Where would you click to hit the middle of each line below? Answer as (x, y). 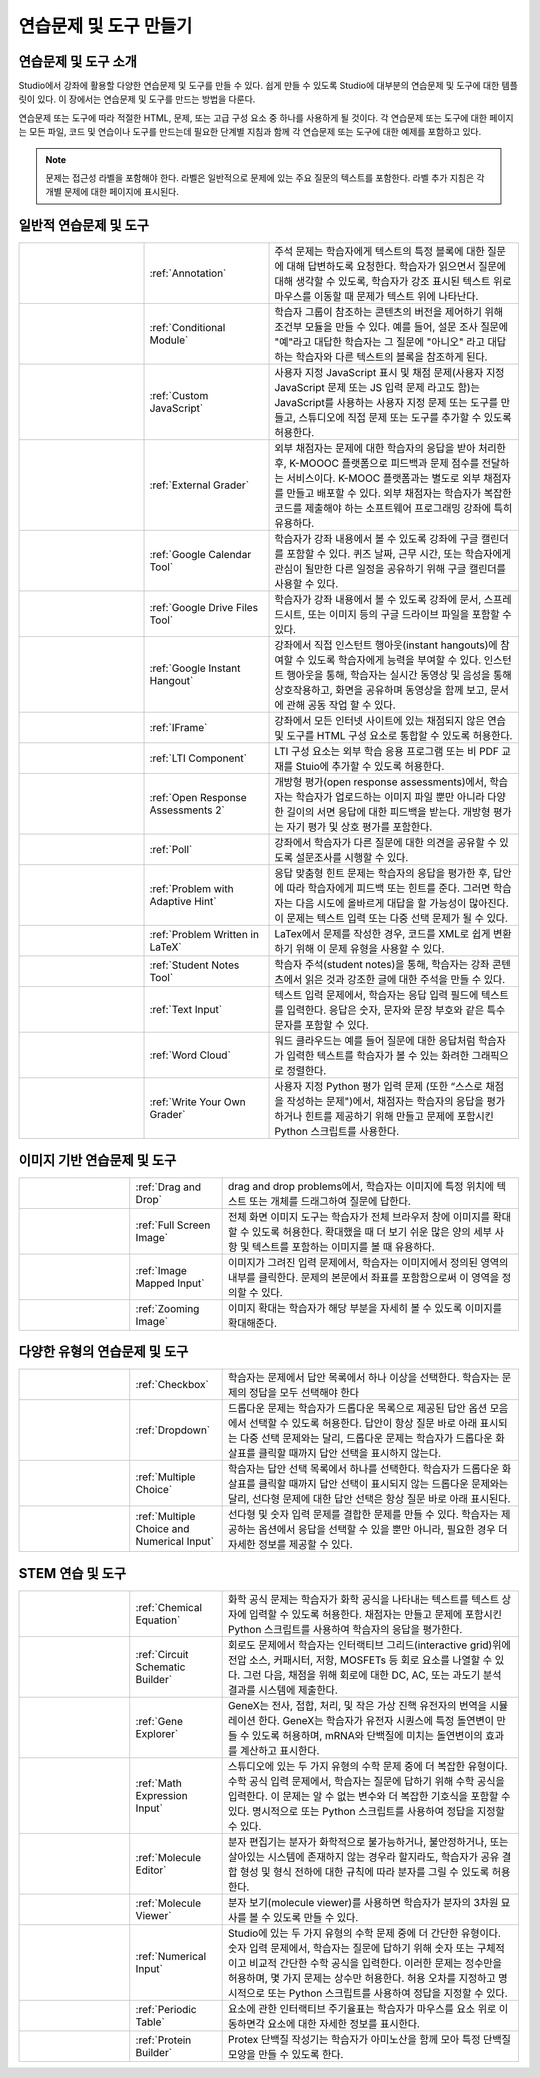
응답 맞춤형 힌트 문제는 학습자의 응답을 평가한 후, (382, 873)
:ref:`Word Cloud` (190, 1055)
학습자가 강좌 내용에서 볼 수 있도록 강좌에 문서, (378, 600)
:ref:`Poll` (171, 850)
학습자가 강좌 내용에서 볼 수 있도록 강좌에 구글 (376, 539)
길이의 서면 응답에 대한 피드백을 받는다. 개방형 (388, 812)
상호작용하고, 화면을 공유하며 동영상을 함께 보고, (381, 690)
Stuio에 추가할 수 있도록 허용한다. (370, 767)
